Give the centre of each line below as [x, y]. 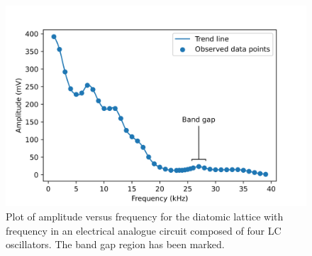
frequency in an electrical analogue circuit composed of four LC [144, 230]
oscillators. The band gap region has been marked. [115, 244]
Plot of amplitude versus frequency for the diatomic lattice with [145, 216]
